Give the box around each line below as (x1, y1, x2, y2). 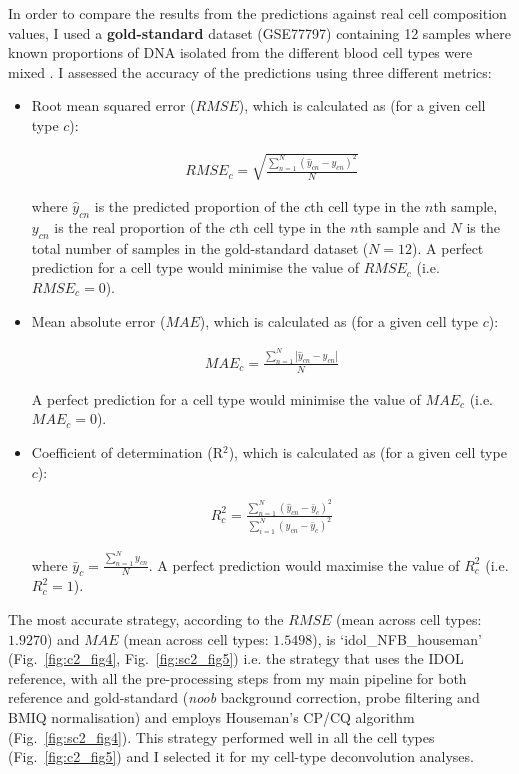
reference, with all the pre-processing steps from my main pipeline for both (8, 667, 467, 688)
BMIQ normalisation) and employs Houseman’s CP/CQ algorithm (8, 706, 415, 727)
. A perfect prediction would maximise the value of (148, 554, 460, 575)
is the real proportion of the (54, 216, 225, 237)
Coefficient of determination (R (31, 441, 223, 462)
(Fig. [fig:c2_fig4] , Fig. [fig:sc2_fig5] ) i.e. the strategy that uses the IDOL (8, 648, 464, 669)
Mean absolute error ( (31, 310, 166, 331)
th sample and (358, 216, 446, 237)
